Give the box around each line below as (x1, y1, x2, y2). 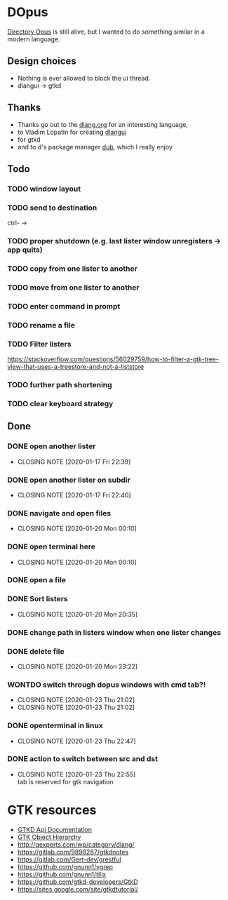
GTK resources (7, 802, 97, 818)
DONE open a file (7, 575, 67, 585)
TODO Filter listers (7, 339, 72, 349)
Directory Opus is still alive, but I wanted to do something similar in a (7, 27, 205, 36)
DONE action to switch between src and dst (7, 754, 158, 764)
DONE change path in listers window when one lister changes (7, 627, 222, 637)
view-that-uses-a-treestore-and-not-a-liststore (7, 363, 145, 371)
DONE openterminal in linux (7, 720, 103, 730)
